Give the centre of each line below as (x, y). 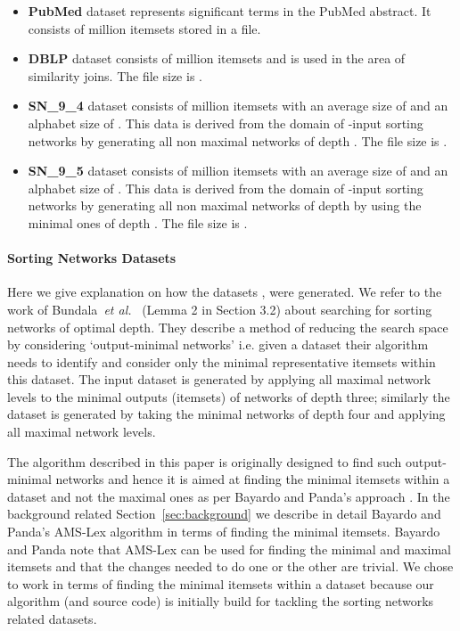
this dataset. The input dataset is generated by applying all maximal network (219, 379)
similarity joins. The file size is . (115, 75)
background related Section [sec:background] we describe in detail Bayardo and (224, 514)
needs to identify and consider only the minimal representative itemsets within (222, 361)
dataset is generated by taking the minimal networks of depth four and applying (226, 414)
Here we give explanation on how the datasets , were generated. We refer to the (225, 292)
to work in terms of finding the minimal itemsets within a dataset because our (221, 583)
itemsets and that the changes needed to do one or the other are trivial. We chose (230, 566)
